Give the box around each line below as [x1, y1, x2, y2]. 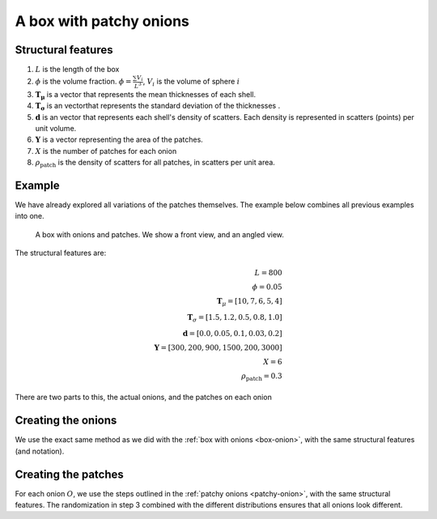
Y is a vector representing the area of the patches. [35, 134, 204, 145]
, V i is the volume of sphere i [142, 77, 240, 88]
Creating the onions [15, 414, 117, 428]
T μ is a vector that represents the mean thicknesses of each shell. [35, 89, 257, 101]
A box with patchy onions [15, 12, 189, 30]
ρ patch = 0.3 [241, 371, 282, 382]
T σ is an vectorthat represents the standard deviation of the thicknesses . [35, 101, 281, 113]
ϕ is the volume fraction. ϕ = [35, 77, 132, 87]
